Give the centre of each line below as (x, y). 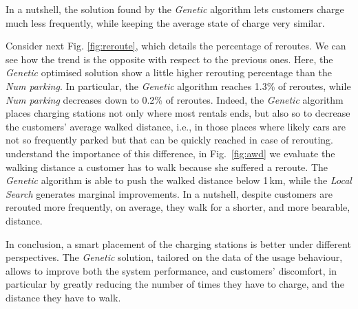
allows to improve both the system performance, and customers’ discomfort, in (171, 270)
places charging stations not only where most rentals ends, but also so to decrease (178, 113)
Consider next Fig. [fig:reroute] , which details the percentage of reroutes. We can (176, 46)
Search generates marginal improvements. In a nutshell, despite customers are (169, 193)
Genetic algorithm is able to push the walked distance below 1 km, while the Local (179, 180)
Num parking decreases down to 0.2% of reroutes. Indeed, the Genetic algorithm (175, 99)
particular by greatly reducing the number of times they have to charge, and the (175, 284)
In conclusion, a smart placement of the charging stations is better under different (178, 243)
